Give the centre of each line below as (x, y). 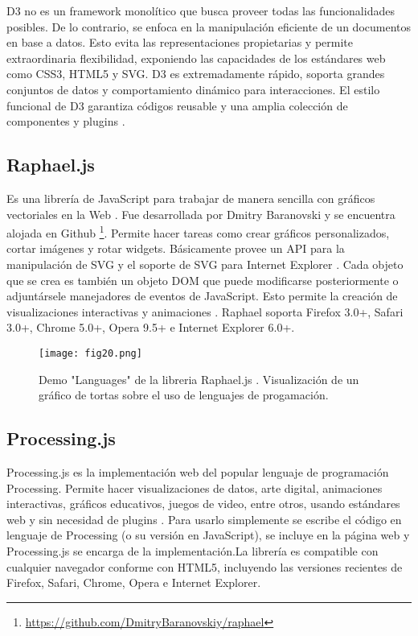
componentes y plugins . (66, 121)
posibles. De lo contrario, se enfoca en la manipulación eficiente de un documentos (209, 26)
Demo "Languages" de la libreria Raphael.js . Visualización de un (199, 379)
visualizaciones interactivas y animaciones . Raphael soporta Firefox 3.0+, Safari (205, 311)
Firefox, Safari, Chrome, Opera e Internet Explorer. (134, 582)
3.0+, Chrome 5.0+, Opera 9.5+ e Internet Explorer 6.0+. (151, 327)
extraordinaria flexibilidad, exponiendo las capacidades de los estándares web (196, 58)
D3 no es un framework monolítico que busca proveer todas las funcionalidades (201, 10)
